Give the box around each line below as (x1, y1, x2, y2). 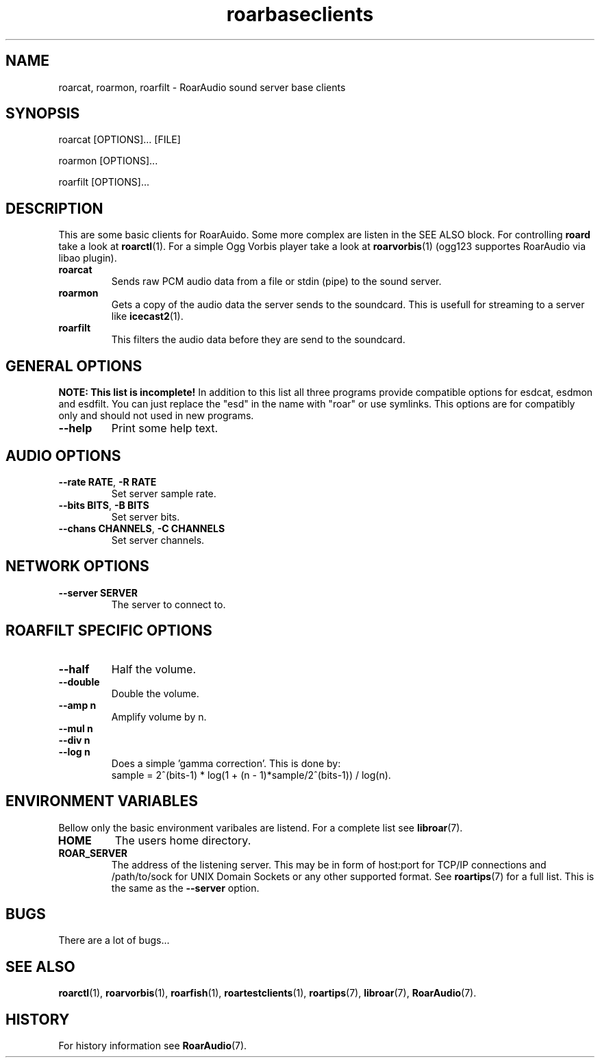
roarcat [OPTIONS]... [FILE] (58, 134, 181, 146)
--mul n (58, 722, 93, 734)
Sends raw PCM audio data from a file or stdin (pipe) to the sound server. (111, 275, 442, 288)
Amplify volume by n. (111, 710, 207, 723)
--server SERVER (58, 586, 138, 599)
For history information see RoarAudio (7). (58, 1040, 247, 1052)
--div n (58, 734, 90, 746)
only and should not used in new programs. (58, 410, 254, 422)
